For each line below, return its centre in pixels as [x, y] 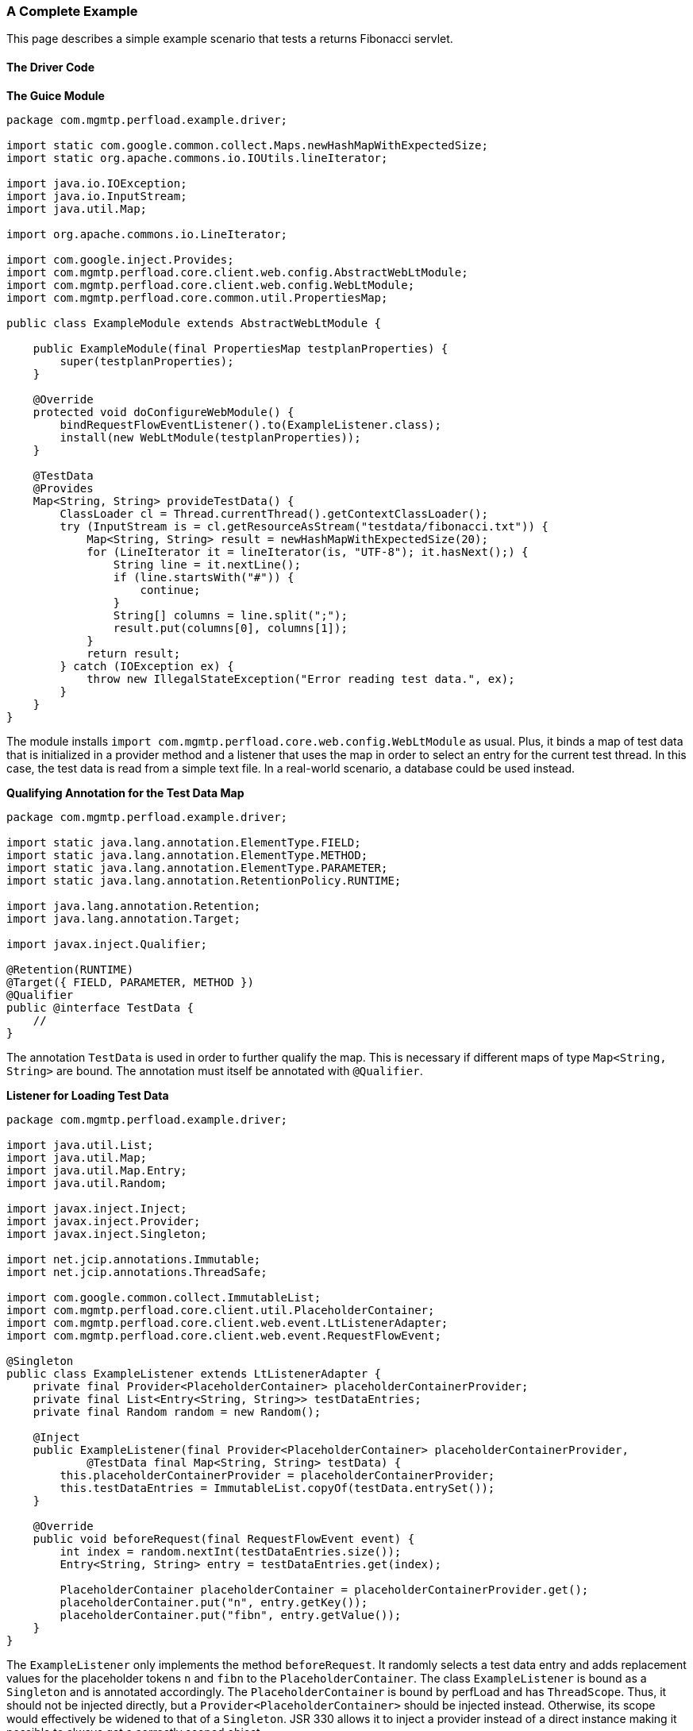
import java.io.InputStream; [97, 196]
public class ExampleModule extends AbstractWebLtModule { [194, 323]
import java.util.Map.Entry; [97, 1170]
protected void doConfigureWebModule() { [164, 412]
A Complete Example [72, 11]
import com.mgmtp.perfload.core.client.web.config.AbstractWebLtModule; [237, 272]
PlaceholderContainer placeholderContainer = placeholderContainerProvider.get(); [324, 1589]
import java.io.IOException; [97, 183]
